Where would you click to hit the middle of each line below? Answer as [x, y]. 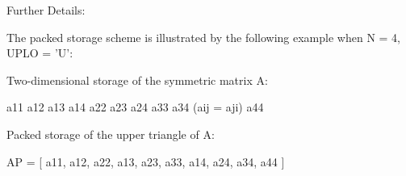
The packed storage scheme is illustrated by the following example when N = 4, [203, 37]
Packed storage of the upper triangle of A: [111, 134]
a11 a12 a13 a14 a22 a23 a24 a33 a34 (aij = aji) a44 [135, 107]
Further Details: [46, 10]
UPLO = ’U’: [40, 53]
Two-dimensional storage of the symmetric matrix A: [137, 80]
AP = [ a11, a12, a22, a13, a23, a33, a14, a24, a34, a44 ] [146, 161]
